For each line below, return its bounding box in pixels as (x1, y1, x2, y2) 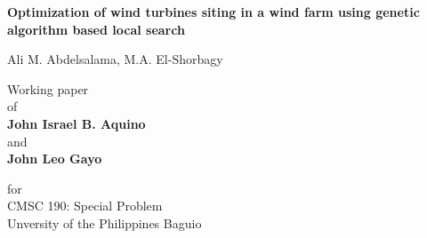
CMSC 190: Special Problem (7, 196, 163, 215)
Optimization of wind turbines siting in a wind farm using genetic (7, 3, 420, 20)
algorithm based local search (7, 20, 185, 38)
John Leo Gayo (7, 149, 102, 168)
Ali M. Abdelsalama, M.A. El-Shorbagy (7, 50, 223, 68)
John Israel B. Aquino (7, 114, 146, 132)
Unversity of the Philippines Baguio (7, 213, 202, 232)
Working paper (7, 79, 89, 98)
